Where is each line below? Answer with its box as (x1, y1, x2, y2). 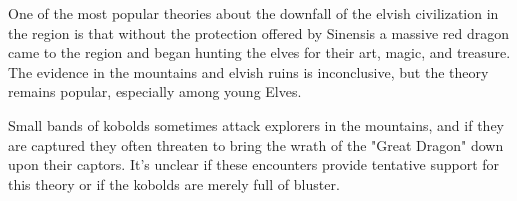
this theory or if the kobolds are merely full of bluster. (8, 173, 340, 194)
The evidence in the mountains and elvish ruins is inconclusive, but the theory (8, 61, 489, 82)
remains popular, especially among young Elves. (8, 81, 302, 102)
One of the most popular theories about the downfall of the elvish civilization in (8, 3, 499, 23)
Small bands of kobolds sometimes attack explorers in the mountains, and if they (8, 114, 504, 135)
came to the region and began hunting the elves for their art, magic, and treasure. (8, 42, 511, 63)
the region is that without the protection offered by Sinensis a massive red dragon (8, 22, 510, 43)
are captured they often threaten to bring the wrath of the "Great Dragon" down (8, 134, 504, 155)
